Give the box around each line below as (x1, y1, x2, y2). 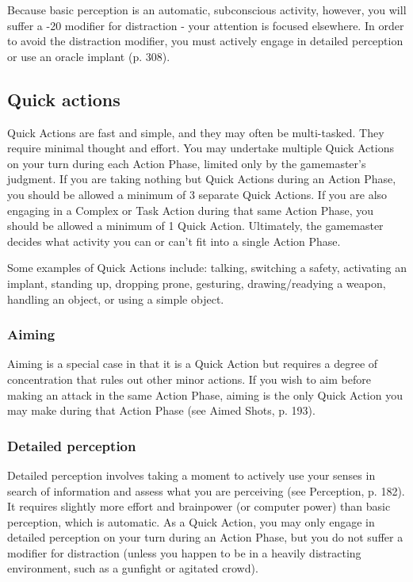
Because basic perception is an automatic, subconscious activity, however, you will (7, 2, 407, 17)
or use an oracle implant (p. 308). (7, 48, 170, 64)
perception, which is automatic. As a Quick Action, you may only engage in (7, 513, 375, 530)
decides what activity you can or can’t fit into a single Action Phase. (7, 232, 341, 249)
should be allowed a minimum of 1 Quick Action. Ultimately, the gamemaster (7, 217, 384, 234)
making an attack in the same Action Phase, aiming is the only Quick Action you (7, 386, 403, 403)
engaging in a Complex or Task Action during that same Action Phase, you (7, 201, 374, 218)
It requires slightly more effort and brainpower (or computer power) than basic (7, 498, 391, 515)
